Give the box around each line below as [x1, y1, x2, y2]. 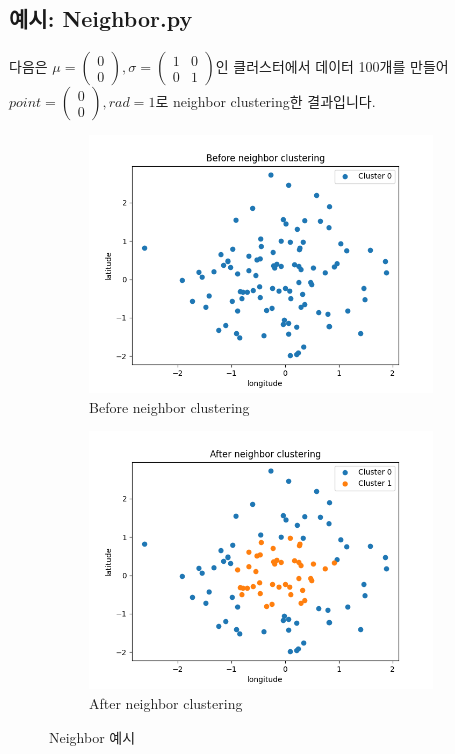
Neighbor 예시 [49, 726, 136, 747]
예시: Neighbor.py [9, 3, 193, 34]
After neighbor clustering [89, 692, 243, 713]
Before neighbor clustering [89, 396, 250, 417]
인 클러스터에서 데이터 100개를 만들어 [215, 56, 449, 77]
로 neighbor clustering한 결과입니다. [155, 91, 376, 112]
